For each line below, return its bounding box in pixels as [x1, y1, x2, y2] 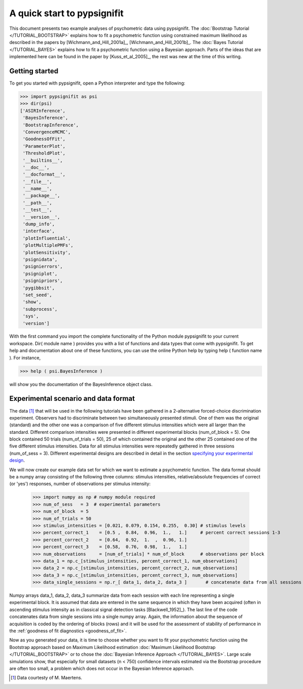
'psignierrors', [23, 264, 63, 269]
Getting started [9, 66, 59, 75]
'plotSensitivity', [23, 250, 71, 255]
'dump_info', [23, 221, 55, 227]
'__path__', [23, 200, 53, 206]
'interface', [23, 228, 55, 234]
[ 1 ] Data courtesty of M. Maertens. [11, 675, 83, 681]
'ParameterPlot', [23, 143, 66, 149]
